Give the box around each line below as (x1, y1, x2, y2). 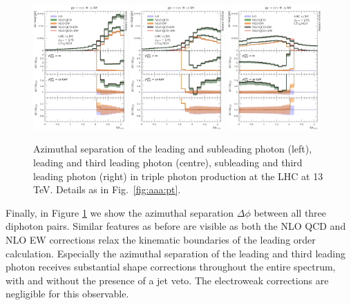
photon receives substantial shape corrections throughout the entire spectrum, (6, 259, 336, 274)
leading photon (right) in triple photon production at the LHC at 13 (33, 168, 323, 183)
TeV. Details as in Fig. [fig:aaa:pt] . (33, 182, 181, 197)
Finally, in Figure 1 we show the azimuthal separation (6, 205, 234, 219)
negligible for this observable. (6, 286, 129, 301)
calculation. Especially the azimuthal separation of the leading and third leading (6, 246, 346, 260)
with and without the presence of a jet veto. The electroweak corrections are (6, 273, 329, 287)
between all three (254, 205, 327, 219)
